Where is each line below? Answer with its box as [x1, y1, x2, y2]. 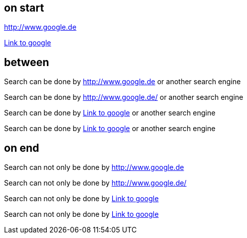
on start [4, 2, 44, 14]
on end [4, 141, 39, 154]
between [4, 55, 49, 69]
